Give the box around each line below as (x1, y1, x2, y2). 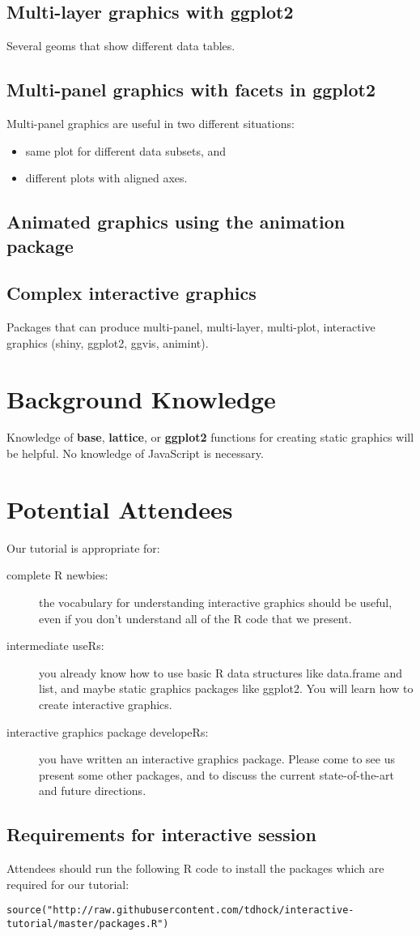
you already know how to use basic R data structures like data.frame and (39, 664, 403, 681)
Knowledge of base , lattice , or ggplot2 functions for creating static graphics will (6, 429, 414, 446)
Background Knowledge (6, 382, 276, 415)
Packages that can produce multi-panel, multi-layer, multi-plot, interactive (6, 318, 375, 336)
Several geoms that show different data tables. (6, 37, 235, 54)
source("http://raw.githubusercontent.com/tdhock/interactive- (6, 904, 354, 917)
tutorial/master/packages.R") (6, 917, 169, 930)
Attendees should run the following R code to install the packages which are (6, 860, 384, 877)
